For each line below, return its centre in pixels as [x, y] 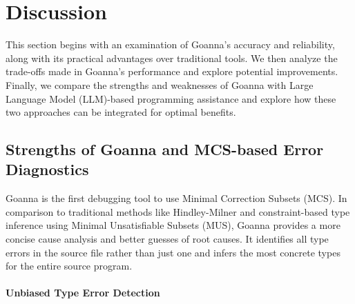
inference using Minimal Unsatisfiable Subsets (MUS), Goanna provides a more [173, 225]
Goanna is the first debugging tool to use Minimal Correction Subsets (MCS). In [176, 198]
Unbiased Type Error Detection [83, 293]
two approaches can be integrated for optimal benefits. [121, 112]
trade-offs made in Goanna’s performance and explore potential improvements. [172, 71]
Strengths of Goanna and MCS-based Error [165, 149]
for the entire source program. [69, 266]
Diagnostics [47, 169]
